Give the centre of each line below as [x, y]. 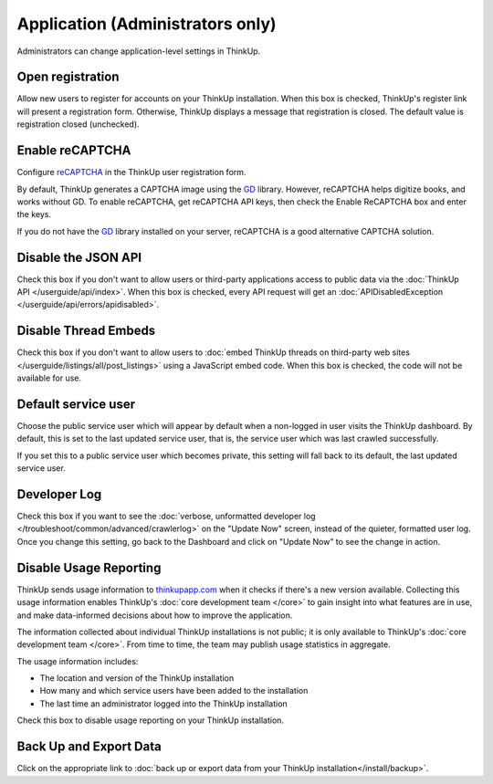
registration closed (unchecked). [79, 124]
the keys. [34, 214]
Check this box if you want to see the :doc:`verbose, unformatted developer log [166, 517]
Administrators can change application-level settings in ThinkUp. [139, 51]
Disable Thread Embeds [86, 331]
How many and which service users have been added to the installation [174, 691]
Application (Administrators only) [147, 24]
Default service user [76, 404]
